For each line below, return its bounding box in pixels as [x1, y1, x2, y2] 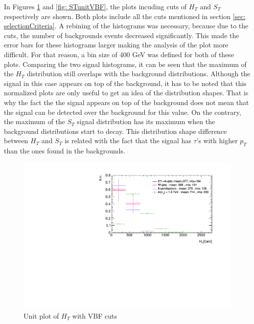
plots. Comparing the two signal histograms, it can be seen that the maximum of [4, 59, 247, 69]
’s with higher [196, 135, 238, 146]
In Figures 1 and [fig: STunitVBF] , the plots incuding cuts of [4, 1, 187, 11]
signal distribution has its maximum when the [77, 116, 215, 127]
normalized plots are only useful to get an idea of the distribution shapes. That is [4, 87, 249, 98]
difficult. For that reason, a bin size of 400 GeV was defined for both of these [4, 49, 234, 59]
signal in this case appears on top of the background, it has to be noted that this [4, 78, 247, 88]
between [4, 135, 28, 146]
